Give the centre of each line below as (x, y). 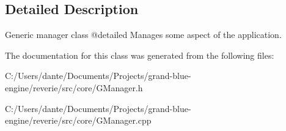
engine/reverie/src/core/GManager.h (74, 87)
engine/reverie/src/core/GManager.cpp (78, 120)
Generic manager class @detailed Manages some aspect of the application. (143, 35)
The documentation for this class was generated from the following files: (140, 55)
